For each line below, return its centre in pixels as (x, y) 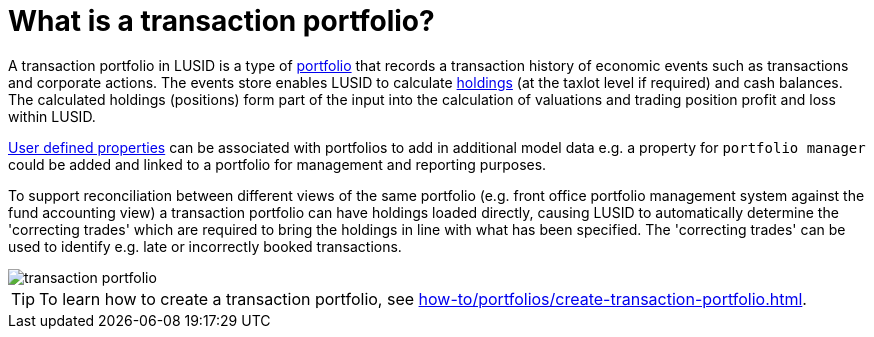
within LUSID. (52, 116)
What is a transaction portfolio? (221, 21)
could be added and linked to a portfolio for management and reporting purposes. (277, 164)
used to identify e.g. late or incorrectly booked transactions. (205, 246)
